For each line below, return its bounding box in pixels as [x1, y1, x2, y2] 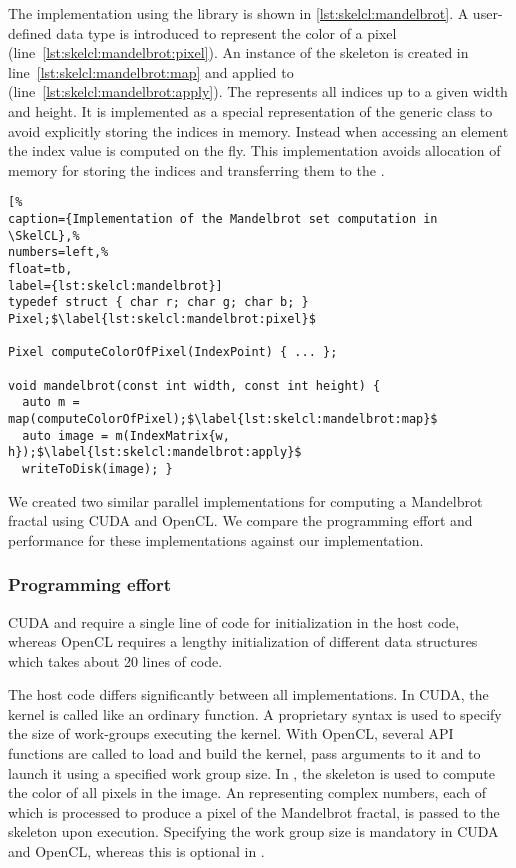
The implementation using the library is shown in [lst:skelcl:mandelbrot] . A [8, 3, 469, 23]
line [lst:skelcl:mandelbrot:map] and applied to [8, 61, 294, 82]
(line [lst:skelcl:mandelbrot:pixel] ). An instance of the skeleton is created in [8, 42, 469, 63]
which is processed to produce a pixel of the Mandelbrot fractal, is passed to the [8, 801, 500, 822]
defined [8, 22, 52, 43]
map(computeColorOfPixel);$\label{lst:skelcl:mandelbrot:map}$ [8, 411, 438, 426]
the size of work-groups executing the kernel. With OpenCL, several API [8, 723, 454, 744]
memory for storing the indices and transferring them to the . [8, 159, 385, 180]
